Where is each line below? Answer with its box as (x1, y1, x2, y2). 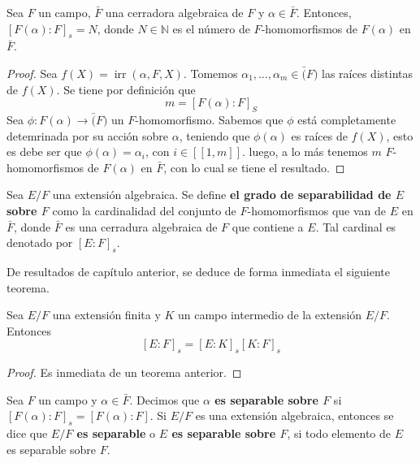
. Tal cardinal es (315, 218, 396, 235)
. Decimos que (129, 391, 200, 408)
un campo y (38, 391, 97, 408)
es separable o (76, 425, 156, 442)
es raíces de (291, 127, 348, 144)
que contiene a (232, 218, 304, 235)
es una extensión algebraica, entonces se (195, 407, 394, 424)
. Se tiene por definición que (56, 80, 196, 97)
